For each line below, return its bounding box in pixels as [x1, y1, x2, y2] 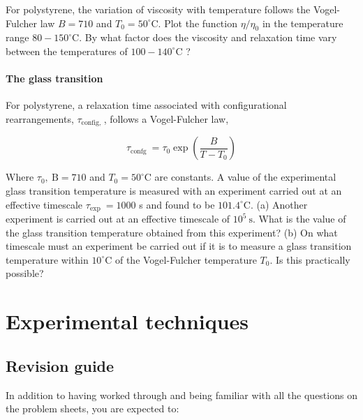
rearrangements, [6, 111, 74, 126]
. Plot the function [158, 15, 237, 30]
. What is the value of [253, 211, 346, 226]
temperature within [6, 252, 89, 267]
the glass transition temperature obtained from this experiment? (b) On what [6, 225, 338, 239]
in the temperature [262, 15, 343, 30]
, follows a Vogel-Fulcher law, [103, 111, 229, 126]
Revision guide [6, 354, 114, 376]
